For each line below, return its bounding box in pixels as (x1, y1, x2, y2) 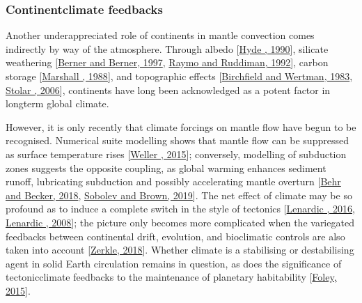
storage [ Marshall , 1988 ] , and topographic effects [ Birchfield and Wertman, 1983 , (6, 69, 353, 83)
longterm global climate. (6, 96, 109, 111)
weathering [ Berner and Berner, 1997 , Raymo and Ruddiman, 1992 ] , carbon (6, 55, 329, 70)
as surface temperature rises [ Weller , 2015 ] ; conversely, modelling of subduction (6, 146, 347, 161)
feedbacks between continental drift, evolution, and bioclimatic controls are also (6, 228, 345, 243)
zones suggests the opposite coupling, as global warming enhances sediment (6, 160, 326, 175)
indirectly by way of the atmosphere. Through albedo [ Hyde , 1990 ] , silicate (6, 41, 329, 56)
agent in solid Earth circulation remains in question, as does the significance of (6, 256, 342, 270)
